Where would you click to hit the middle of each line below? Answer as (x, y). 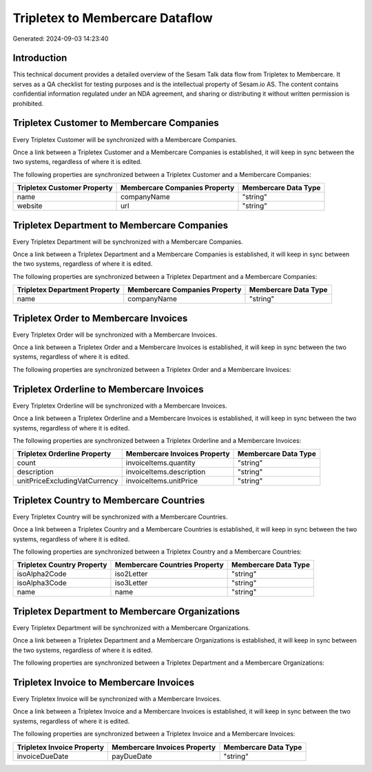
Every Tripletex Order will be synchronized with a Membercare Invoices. (115, 335)
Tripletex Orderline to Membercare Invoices (108, 389)
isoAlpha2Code (42, 574)
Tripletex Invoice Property (61, 747)
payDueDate (132, 756)
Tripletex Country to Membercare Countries (109, 500)
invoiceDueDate (43, 756)
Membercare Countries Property (169, 565)
